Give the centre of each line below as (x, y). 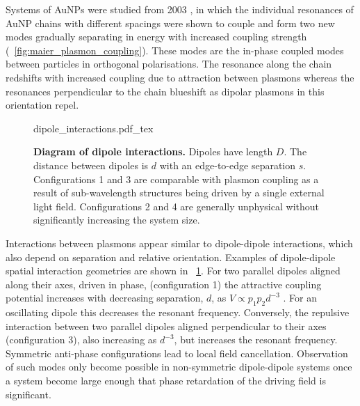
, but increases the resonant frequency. (256, 339)
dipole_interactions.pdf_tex (93, 128)
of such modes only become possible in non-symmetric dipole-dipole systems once (179, 367)
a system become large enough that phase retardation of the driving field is (166, 381)
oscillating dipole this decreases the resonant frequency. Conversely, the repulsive (178, 312)
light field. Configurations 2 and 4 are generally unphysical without (176, 206)
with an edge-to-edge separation (228, 165)
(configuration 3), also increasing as (81, 339)
